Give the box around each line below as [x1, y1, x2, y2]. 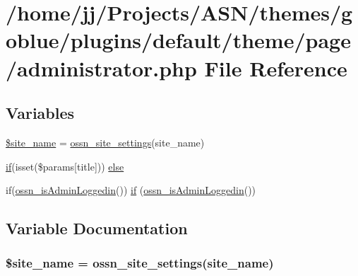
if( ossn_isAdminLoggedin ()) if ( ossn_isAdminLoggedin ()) [6, 183, 256, 197]
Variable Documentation [6, 217, 188, 239]
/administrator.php [6, 53, 197, 82]
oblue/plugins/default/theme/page [6, 25, 351, 54]
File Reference [204, 53, 347, 82]
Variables [6, 102, 75, 124]
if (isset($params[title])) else [6, 159, 124, 173]
